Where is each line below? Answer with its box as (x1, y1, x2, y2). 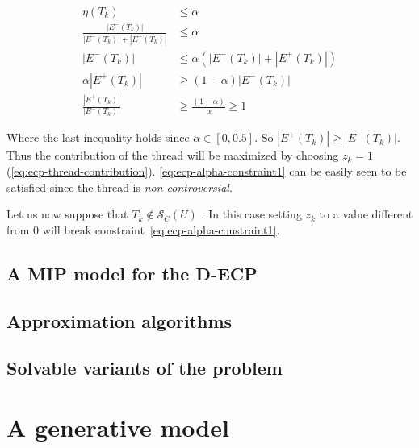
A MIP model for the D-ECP (6, 260, 258, 285)
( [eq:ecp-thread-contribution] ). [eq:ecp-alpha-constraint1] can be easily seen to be (6, 163, 407, 179)
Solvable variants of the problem (6, 355, 283, 380)
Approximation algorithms (6, 308, 233, 333)
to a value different (319, 205, 413, 222)
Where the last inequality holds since (6, 129, 190, 146)
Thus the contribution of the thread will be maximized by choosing (6, 147, 339, 164)
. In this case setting (201, 205, 302, 222)
